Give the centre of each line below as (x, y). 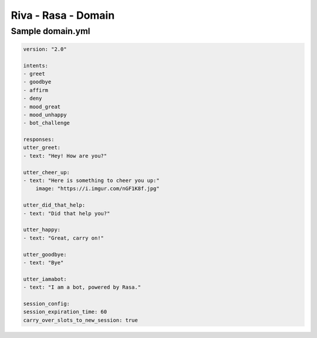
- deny (33, 99)
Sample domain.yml (50, 31)
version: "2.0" (45, 49)
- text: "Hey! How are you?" (65, 156)
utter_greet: (42, 148)
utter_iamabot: (45, 279)
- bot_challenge (47, 123)
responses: (39, 140)
